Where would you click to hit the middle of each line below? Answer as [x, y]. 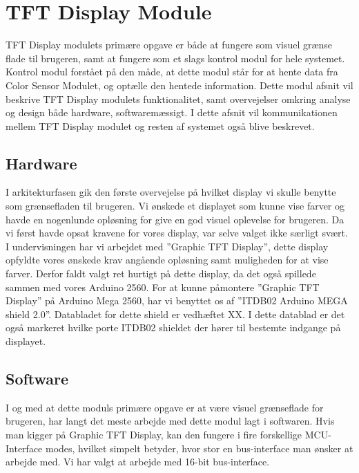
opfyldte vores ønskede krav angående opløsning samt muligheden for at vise [167, 260]
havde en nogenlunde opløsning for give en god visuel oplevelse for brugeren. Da [175, 219]
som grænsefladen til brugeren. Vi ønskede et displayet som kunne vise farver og [175, 206]
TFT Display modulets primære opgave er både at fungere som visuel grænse [169, 45]
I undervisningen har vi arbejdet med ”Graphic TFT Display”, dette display [167, 246]
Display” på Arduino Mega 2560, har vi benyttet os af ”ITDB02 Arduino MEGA [177, 300]
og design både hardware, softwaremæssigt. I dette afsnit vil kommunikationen [172, 112]
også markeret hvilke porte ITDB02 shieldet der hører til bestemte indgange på [173, 327]
